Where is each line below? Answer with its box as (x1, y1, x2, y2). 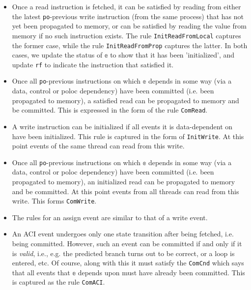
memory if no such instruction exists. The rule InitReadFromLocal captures (12, 30, 241, 40)
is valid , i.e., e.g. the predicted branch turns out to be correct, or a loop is (12, 248, 235, 258)
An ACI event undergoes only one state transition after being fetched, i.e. (12, 229, 234, 239)
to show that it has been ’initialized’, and (110, 50, 235, 60)
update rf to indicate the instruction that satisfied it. (12, 59, 174, 69)
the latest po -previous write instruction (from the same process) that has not (12, 11, 244, 21)
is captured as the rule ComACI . (12, 277, 105, 287)
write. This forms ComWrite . (12, 196, 97, 206)
